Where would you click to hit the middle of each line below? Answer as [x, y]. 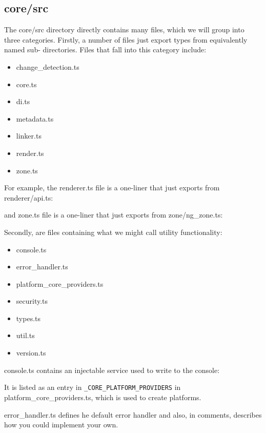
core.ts [26, 84]
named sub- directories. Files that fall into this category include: [105, 50]
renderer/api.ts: [29, 197]
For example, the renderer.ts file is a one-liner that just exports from [112, 188]
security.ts [32, 301]
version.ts [31, 353]
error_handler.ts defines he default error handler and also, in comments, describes [133, 414]
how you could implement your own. [61, 425]
